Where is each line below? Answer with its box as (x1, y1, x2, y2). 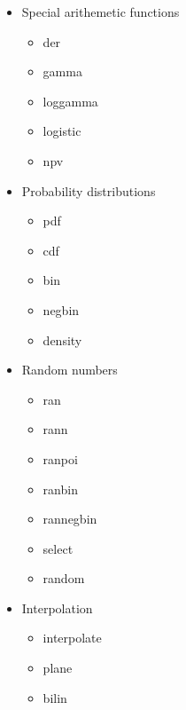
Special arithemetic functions (21, 3, 180, 20)
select (43, 539, 74, 557)
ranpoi (43, 449, 78, 468)
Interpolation (21, 598, 93, 617)
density (43, 330, 82, 349)
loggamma (43, 91, 98, 110)
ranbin (43, 479, 78, 498)
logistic (43, 122, 81, 140)
